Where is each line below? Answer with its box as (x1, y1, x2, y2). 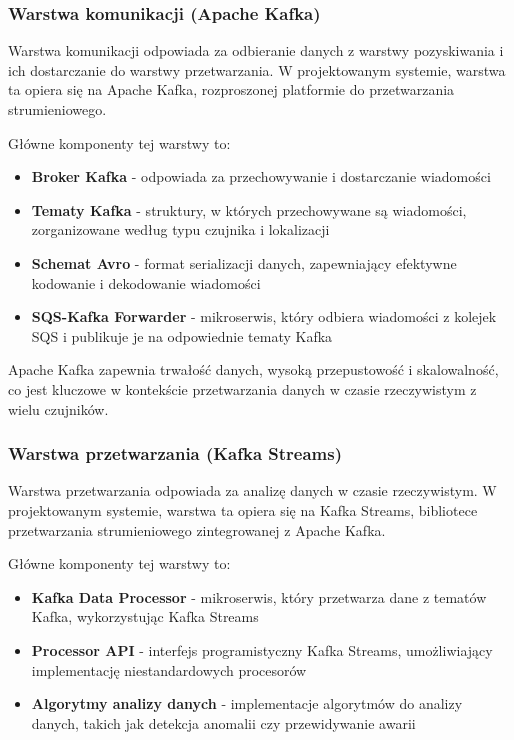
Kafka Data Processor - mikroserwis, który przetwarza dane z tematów (31, 586, 487, 607)
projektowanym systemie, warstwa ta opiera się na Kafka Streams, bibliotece (8, 499, 478, 520)
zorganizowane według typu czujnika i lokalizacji (31, 219, 330, 240)
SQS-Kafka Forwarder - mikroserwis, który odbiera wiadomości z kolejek (31, 306, 497, 327)
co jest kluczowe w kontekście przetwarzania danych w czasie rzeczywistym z (8, 378, 477, 399)
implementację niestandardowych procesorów (31, 659, 307, 680)
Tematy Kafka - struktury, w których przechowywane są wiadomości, (31, 199, 467, 220)
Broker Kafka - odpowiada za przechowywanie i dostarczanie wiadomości (31, 166, 491, 187)
